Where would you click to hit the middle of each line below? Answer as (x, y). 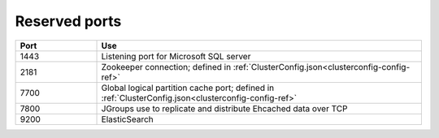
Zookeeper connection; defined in (166, 67)
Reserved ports (68, 21)
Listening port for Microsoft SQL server (176, 56)
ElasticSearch (127, 119)
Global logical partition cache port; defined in (188, 88)
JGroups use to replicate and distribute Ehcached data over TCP (224, 108)
